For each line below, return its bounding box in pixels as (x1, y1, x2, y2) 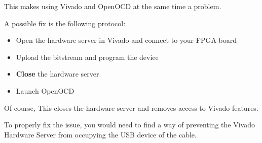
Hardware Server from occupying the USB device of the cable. (4, 129, 197, 139)
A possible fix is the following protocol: (4, 18, 126, 28)
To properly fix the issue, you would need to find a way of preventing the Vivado (4, 119, 255, 130)
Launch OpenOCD (16, 85, 74, 96)
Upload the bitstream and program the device (16, 51, 159, 62)
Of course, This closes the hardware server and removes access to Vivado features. (4, 102, 258, 113)
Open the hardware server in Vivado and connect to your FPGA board (16, 35, 237, 45)
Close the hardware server (16, 68, 99, 79)
